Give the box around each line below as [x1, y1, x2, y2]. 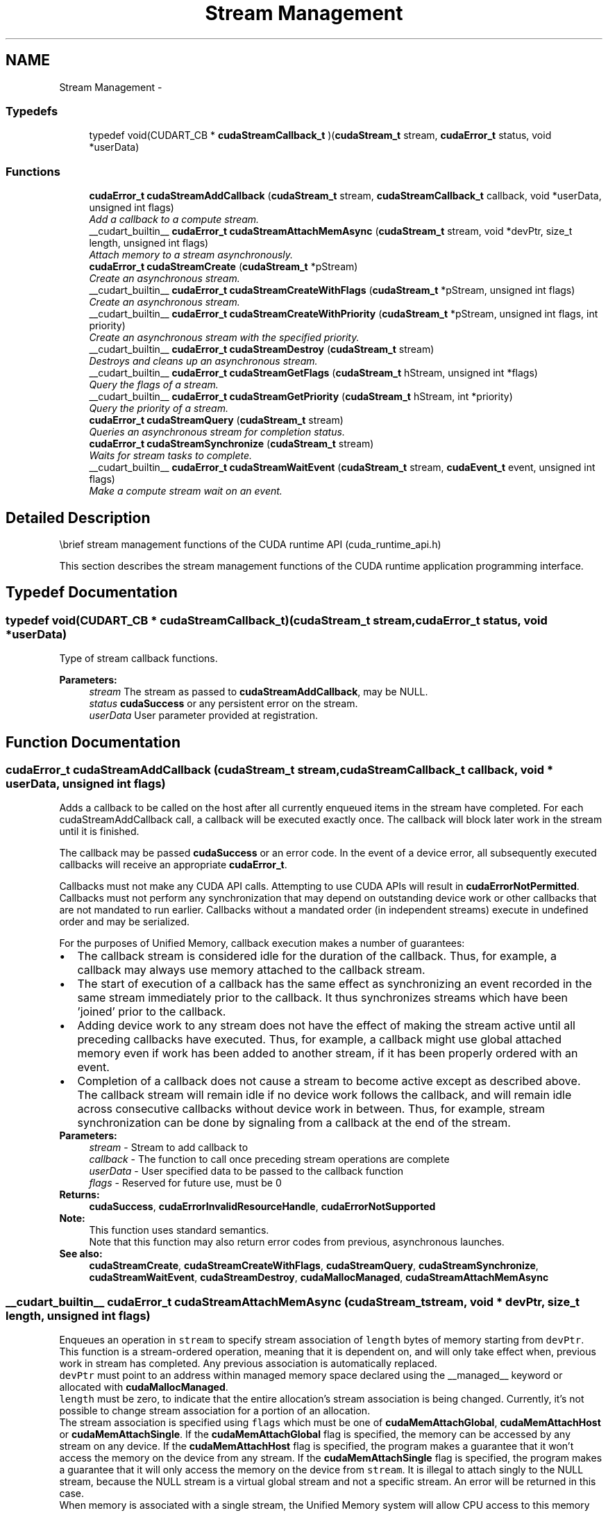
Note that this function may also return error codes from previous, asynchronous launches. [89, 1236, 505, 1248]
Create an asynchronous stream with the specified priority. [89, 331, 360, 344]
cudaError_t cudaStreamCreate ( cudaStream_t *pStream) [89, 261, 358, 273]
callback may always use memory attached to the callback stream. [77, 963, 425, 977]
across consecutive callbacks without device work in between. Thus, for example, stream [77, 1102, 546, 1116]
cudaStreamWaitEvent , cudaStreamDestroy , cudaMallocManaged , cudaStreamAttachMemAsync [89, 1271, 549, 1284]
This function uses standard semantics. [89, 1224, 269, 1237]
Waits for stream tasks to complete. [89, 449, 253, 462]
